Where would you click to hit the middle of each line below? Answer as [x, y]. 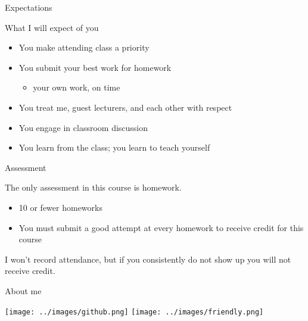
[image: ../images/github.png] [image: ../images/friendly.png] [134, 312]
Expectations [29, 7]
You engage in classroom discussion [83, 127]
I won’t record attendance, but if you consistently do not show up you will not [148, 259]
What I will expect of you [52, 27]
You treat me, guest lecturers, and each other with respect [125, 107]
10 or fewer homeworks [60, 207]
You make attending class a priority [84, 47]
